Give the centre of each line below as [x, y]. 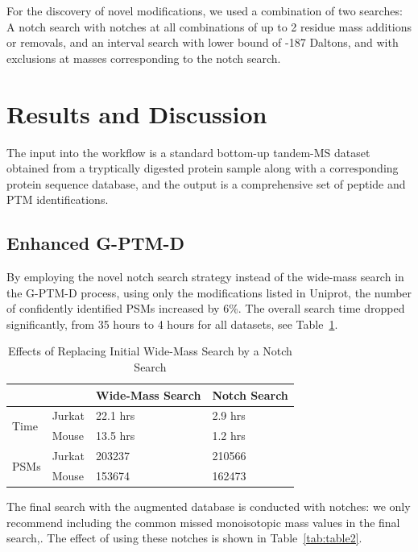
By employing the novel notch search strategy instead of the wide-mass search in [205, 277]
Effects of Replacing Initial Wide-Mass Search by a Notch [150, 351]
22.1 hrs [115, 415]
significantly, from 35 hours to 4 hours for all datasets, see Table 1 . [172, 324]
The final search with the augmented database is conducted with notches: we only [209, 506]
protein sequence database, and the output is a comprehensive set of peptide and [206, 183]
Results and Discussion [137, 113]
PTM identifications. [58, 199]
